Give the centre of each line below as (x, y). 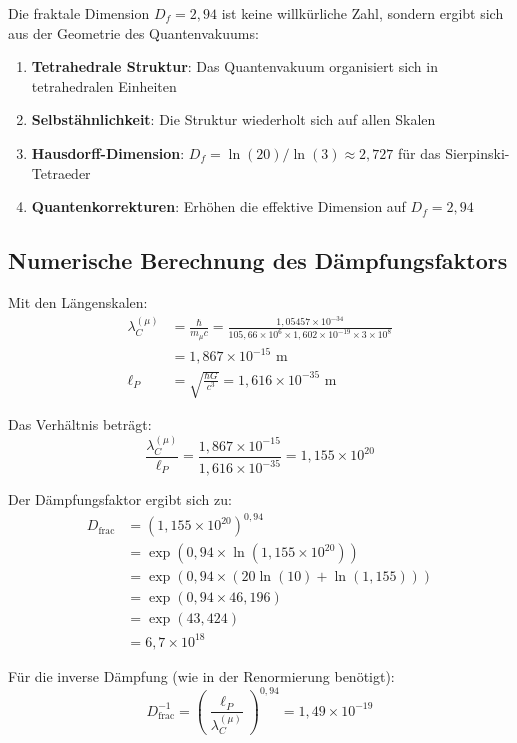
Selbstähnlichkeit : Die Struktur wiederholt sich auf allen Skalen (233, 119)
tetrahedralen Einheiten (104, 85)
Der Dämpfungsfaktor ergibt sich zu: (120, 499)
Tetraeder (61, 172)
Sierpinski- (477, 152)
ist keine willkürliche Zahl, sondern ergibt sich (362, 13)
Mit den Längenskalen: (78, 301)
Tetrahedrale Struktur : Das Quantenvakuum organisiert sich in (234, 66)
